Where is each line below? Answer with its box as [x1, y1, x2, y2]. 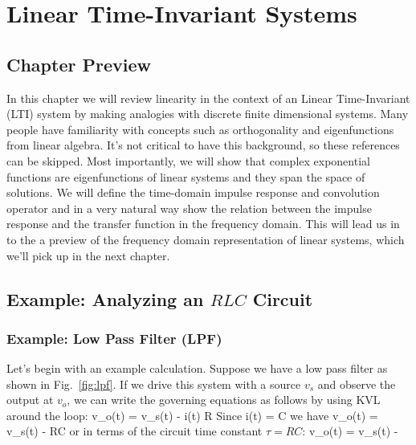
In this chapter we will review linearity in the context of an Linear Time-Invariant [6, 89, 410, 106]
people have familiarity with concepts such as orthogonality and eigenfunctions [6, 120, 394, 137]
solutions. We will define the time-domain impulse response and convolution [6, 184, 380, 201]
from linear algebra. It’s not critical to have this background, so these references [6, 137, 400, 153]
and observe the [317, 375, 396, 392]
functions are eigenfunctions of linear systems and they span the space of [6, 168, 365, 185]
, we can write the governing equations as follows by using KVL [67, 391, 381, 408]
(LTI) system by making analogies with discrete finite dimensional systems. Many [6, 105, 409, 122]
